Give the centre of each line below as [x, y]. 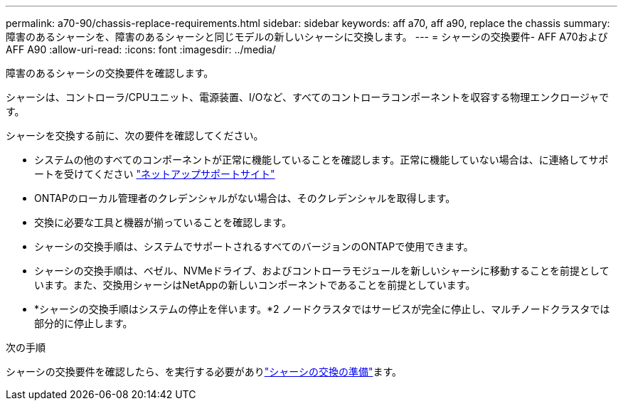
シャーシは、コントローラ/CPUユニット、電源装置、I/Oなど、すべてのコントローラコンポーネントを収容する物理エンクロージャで [308, 97]
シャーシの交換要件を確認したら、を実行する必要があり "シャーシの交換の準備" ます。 [204, 372]
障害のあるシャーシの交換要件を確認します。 [110, 73]
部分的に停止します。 [84, 323]
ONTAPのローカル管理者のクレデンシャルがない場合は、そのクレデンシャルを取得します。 [245, 198]
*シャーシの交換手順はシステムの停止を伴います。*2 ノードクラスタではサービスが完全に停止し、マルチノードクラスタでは [322, 309]
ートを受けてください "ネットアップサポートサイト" [155, 174]
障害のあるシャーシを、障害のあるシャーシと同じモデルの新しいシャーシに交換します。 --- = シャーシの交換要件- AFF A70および [307, 37]
